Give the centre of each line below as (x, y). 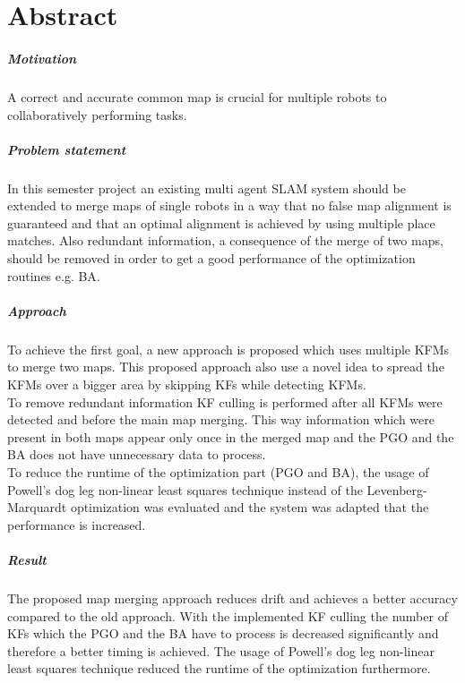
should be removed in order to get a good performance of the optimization (211, 258)
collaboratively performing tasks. (97, 114)
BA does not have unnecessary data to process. (137, 454)
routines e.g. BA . (54, 275)
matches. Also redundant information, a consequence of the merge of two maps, (225, 240)
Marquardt (37, 507)
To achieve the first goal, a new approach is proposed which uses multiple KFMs (228, 349)
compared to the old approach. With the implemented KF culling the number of (228, 615)
